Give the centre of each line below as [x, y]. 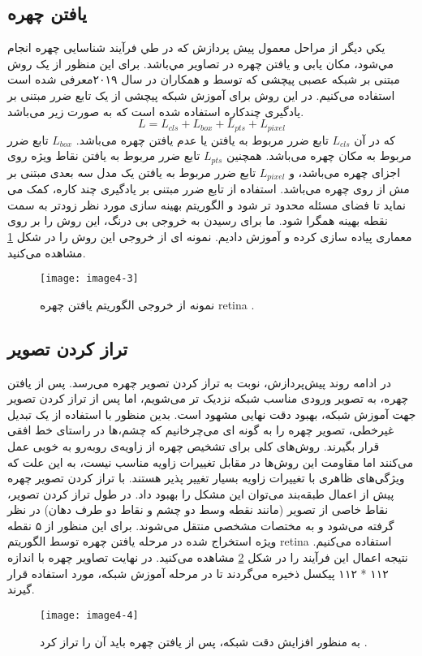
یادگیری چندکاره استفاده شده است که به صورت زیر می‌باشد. [156, 111]
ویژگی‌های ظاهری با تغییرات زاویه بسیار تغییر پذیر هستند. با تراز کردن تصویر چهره [206, 478]
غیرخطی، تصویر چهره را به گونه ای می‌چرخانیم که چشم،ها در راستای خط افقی [201, 430]
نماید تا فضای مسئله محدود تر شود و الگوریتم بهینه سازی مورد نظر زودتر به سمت [207, 204]
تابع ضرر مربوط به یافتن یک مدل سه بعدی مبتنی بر [132, 172]
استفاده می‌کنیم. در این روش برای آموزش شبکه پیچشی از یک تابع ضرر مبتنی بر [201, 95]
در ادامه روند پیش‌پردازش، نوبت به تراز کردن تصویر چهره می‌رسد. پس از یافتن [199, 382]
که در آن [375, 139]
